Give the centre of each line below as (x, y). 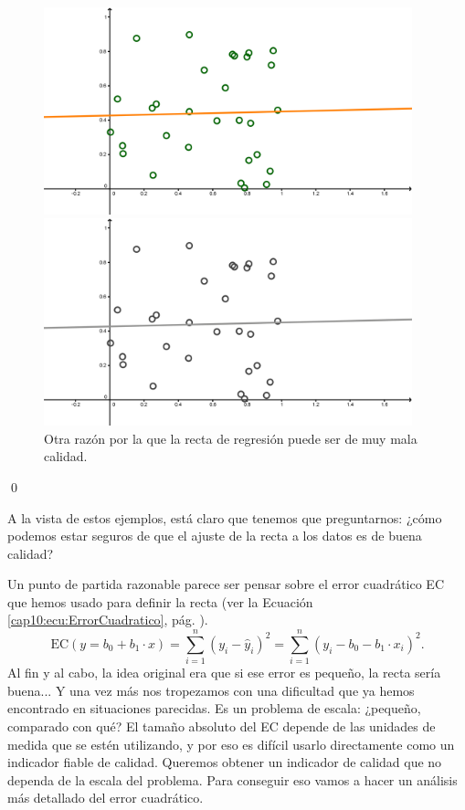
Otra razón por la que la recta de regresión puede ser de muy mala (231, 438)
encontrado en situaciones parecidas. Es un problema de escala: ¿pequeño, (214, 708)
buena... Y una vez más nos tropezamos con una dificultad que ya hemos (211, 690)
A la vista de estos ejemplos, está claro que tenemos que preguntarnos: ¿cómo (225, 517)
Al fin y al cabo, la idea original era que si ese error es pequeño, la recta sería (224, 673)
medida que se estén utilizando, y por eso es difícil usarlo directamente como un (231, 744)
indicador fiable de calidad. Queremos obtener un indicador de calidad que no (225, 762)
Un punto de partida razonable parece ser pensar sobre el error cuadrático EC (226, 584)
